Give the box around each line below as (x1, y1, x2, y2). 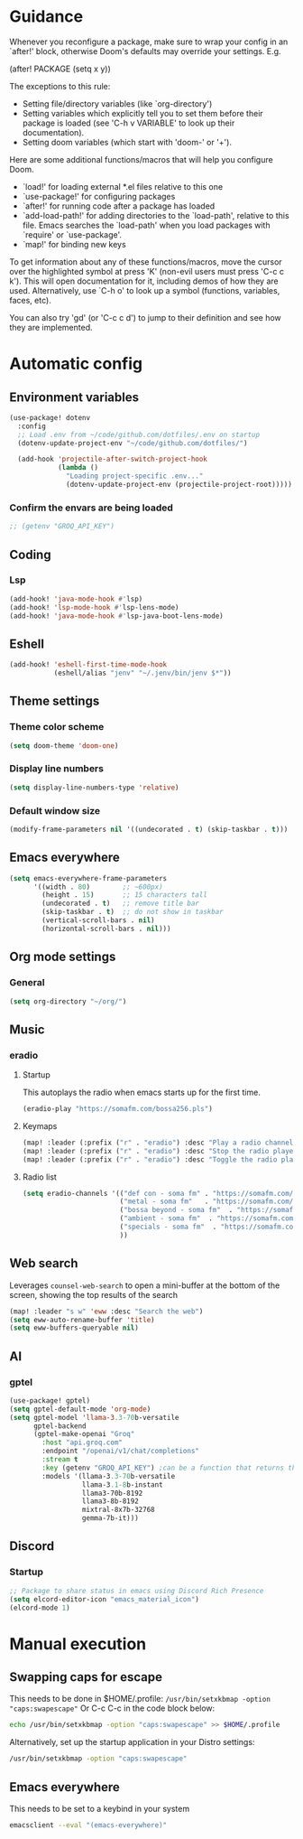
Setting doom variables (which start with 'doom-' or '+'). (22, 136, 233, 147)
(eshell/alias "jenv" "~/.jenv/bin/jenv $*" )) (53, 668, 232, 678)
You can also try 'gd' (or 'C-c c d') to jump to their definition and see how (9, 312, 281, 322)
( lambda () (57, 463, 99, 472)
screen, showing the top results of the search (9, 1289, 179, 1300)
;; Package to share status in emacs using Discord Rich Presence (9, 1586, 264, 1595)
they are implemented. (9, 322, 93, 332)
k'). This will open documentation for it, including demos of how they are (9, 275, 279, 286)
